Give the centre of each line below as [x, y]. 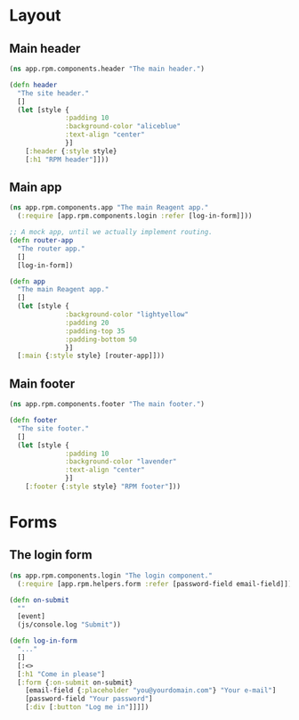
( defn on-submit [39, 600]
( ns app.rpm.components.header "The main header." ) [107, 69]
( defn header [33, 85]
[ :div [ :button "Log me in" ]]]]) [87, 708]
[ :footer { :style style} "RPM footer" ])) [103, 487]
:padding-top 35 [95, 331]
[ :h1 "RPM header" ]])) [67, 160]
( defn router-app [41, 241]
